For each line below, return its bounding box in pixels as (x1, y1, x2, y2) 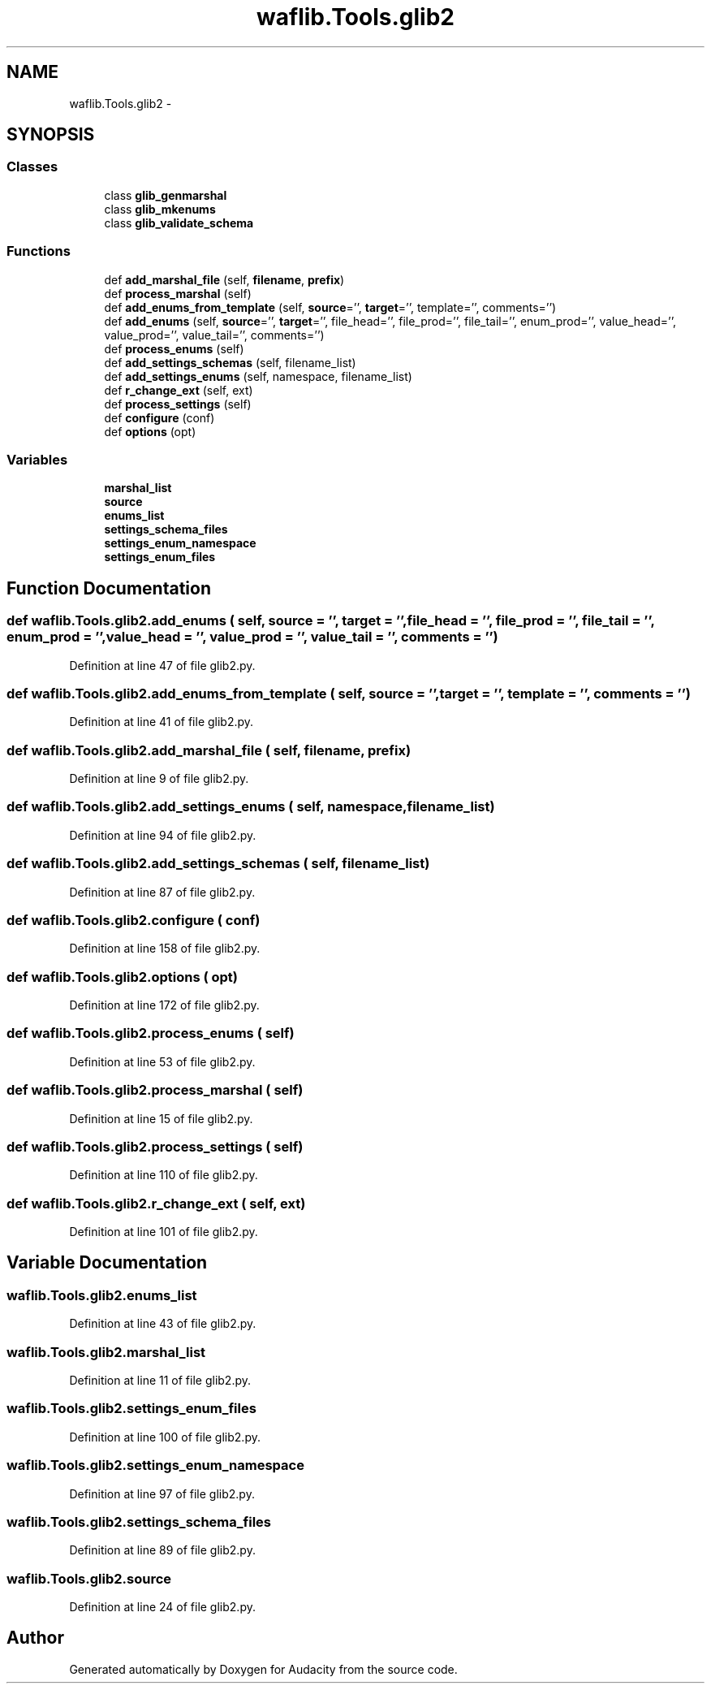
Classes (6, 158, 58, 175)
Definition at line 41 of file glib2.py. (69, 715, 254, 729)
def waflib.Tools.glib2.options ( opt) (6, 968, 239, 985)
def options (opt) (104, 424, 196, 439)
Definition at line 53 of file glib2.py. (69, 1054, 256, 1069)
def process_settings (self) (104, 396, 252, 411)
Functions (6, 243, 71, 260)
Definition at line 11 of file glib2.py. (69, 1373, 251, 1387)
